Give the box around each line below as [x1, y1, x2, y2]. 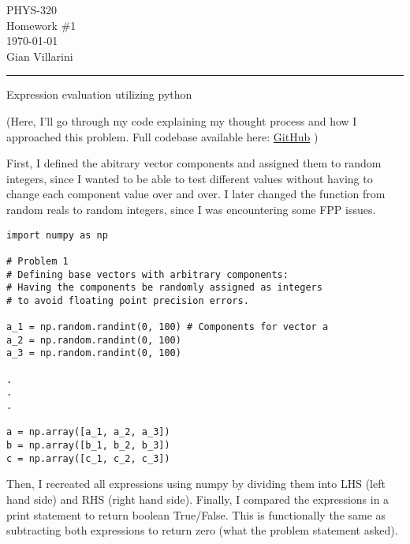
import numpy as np [6, 229, 108, 241]
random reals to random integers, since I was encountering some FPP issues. [6, 201, 376, 217]
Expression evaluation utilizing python [6, 86, 192, 103]
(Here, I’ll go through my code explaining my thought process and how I [6, 112, 357, 129]
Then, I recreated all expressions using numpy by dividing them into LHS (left [6, 475, 386, 492]
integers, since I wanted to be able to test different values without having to [6, 170, 373, 186]
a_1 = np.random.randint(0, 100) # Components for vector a [6, 321, 329, 333]
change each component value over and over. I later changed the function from [6, 186, 386, 202]
